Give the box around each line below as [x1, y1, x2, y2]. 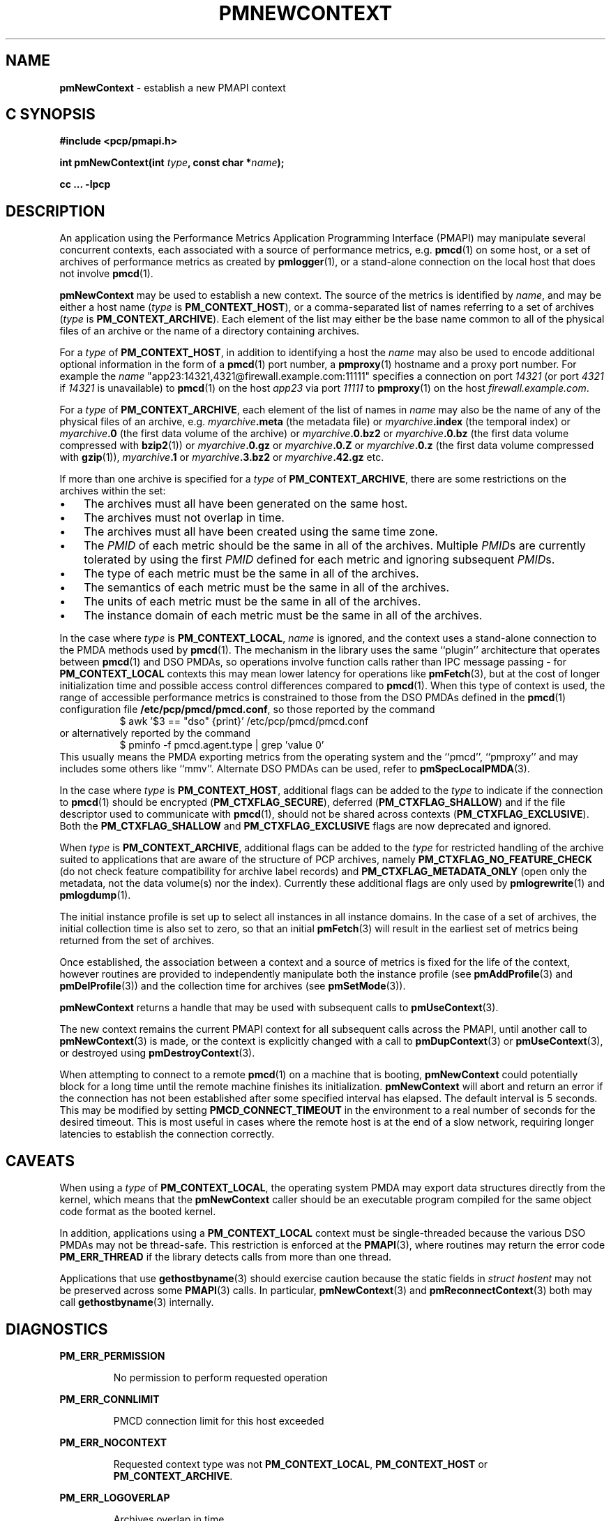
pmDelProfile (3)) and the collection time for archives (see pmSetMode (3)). [59, 980, 406, 992]
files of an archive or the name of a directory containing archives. [59, 325, 360, 337]
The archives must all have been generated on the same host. [84, 497, 408, 511]
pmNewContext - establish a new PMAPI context [59, 81, 286, 94]
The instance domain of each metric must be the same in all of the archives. [84, 608, 483, 623]
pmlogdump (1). [59, 889, 131, 902]
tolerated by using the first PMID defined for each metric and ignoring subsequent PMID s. [84, 552, 555, 567]
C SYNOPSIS [6, 105, 96, 124]
